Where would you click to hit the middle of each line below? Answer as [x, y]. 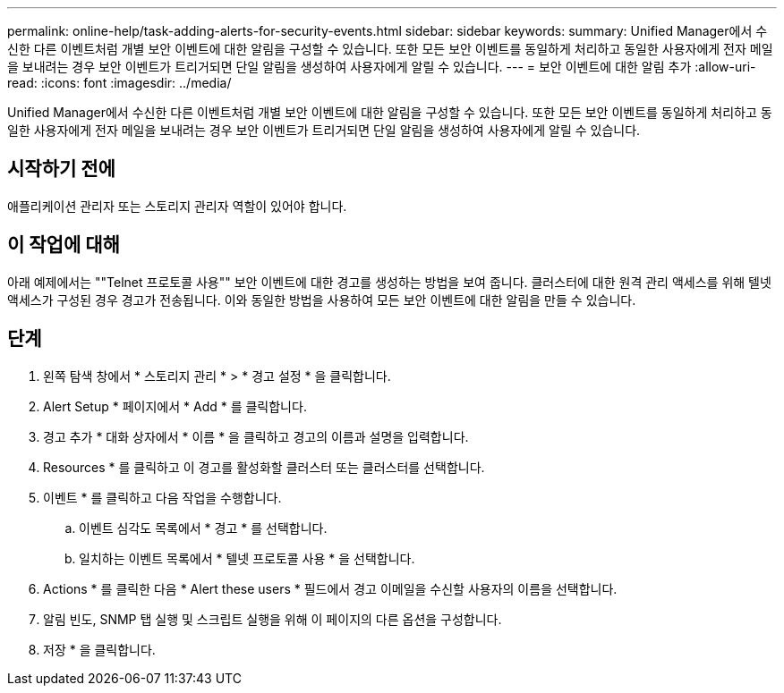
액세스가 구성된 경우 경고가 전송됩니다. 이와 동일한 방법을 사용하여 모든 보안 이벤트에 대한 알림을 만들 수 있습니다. [322, 300]
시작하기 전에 [61, 169]
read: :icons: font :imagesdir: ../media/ [119, 83]
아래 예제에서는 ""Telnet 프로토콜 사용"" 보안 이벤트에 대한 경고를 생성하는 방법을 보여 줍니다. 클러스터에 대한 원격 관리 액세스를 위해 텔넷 [389, 282]
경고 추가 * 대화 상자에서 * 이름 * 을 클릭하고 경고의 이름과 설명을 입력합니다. [256, 436]
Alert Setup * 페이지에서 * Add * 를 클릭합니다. [175, 406]
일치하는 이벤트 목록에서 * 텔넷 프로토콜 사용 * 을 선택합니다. [247, 558]
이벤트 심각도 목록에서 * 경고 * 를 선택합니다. [203, 528]
